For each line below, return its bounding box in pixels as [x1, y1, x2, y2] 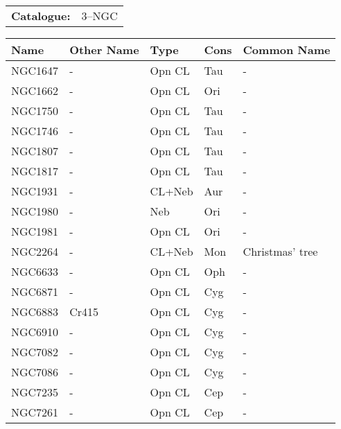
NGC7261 [11, 404, 59, 420]
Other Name [69, 42, 139, 58]
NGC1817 [11, 163, 59, 179]
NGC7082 [11, 344, 59, 360]
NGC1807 [11, 143, 59, 159]
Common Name [243, 42, 331, 58]
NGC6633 [11, 263, 59, 279]
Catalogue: [11, 8, 71, 24]
